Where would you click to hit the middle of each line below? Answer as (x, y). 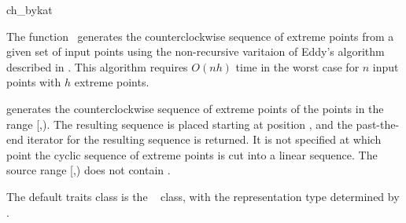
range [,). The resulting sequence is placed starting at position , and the (179, 124)
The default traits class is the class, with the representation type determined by (203, 196)
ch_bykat (30, 9)
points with (34, 82)
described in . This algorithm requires (97, 66)
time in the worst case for (297, 66)
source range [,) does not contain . (89, 170)
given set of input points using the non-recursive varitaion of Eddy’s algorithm (196, 51)
